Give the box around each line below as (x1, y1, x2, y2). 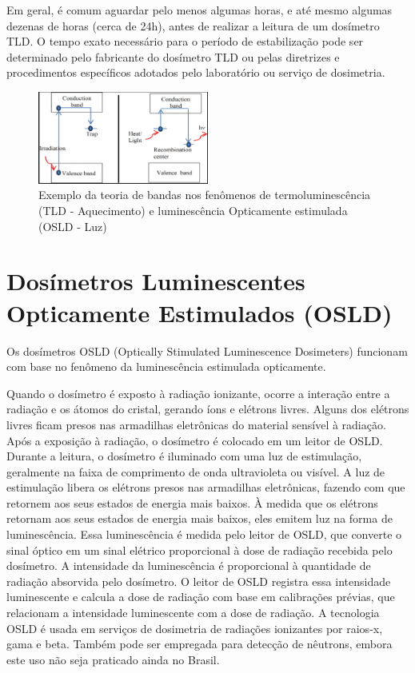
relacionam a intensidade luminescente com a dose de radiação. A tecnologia (6, 604, 380, 621)
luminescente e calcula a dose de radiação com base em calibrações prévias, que (6, 588, 395, 605)
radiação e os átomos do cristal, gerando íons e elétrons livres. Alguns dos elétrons (6, 400, 409, 417)
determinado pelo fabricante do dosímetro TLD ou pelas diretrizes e (6, 48, 340, 65)
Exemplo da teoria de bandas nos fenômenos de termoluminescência (38, 186, 371, 203)
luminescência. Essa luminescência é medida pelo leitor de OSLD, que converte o (6, 526, 402, 543)
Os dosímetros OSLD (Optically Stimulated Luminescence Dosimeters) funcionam (6, 342, 408, 359)
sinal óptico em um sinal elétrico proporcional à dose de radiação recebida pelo (6, 541, 393, 558)
